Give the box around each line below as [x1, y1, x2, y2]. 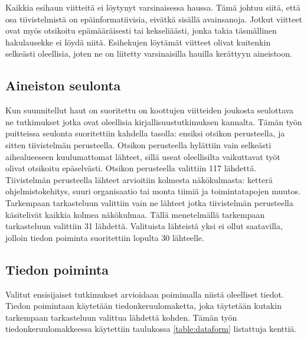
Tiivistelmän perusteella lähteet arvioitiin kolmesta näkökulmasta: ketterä [5, 173, 273, 185]
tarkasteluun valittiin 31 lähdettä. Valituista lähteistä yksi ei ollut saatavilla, [5, 220, 283, 232]
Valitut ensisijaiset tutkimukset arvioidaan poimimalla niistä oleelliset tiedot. [5, 288, 284, 300]
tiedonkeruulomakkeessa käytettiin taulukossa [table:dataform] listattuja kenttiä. [5, 322, 297, 335]
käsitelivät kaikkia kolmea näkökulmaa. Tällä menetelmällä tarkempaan [5, 208, 265, 220]
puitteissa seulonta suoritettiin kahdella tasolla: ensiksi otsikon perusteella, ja [5, 127, 285, 139]
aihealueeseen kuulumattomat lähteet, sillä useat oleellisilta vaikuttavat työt [5, 150, 280, 162]
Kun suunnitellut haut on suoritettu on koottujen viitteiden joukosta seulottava [5, 104, 294, 116]
